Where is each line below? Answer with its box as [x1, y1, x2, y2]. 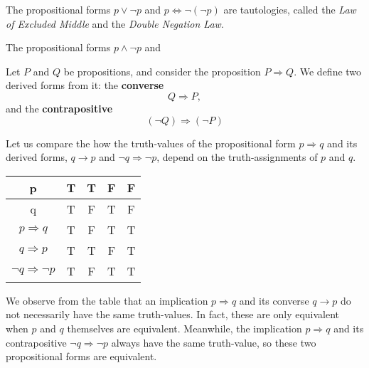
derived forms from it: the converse [6, 78, 164, 93]
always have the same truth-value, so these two [111, 335, 316, 349]
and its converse [239, 293, 309, 307]
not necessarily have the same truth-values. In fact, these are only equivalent [6, 307, 340, 322]
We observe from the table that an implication [6, 293, 208, 307]
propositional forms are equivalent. [6, 349, 157, 364]
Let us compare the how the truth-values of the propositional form [6, 135, 296, 150]
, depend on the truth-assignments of [156, 149, 318, 164]
